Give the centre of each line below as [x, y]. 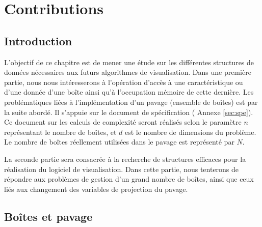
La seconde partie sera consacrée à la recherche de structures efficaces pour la [125, 159]
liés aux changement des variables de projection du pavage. [96, 189]
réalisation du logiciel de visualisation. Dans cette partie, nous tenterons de [122, 169]
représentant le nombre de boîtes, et [60, 132]
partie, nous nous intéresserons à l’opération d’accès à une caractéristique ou [124, 82]
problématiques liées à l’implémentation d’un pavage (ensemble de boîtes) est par [131, 102]
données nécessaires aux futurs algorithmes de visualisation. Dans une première [128, 72]
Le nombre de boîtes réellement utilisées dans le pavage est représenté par [119, 142]
